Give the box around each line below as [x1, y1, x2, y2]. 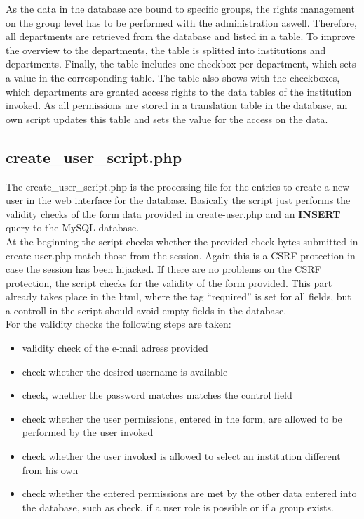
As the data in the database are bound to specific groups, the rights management [6, 1, 355, 15]
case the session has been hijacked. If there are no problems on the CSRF [6, 262, 321, 276]
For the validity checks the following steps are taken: [6, 316, 231, 331]
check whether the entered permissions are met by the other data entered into [22, 486, 357, 501]
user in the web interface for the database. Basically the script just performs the [6, 193, 351, 207]
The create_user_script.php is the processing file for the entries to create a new [6, 179, 350, 193]
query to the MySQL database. [6, 220, 140, 235]
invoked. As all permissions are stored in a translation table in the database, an [6, 98, 348, 113]
